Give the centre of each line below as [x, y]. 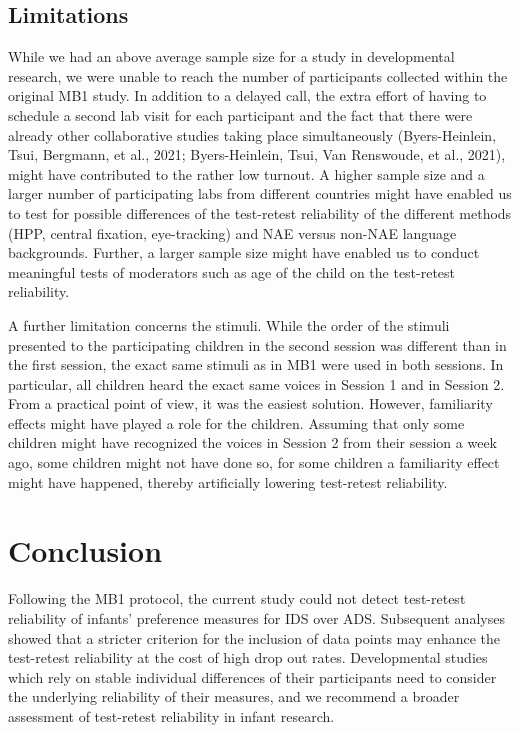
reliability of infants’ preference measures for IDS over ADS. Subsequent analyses [256, 617]
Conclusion [85, 550]
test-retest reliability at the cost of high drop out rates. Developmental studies [248, 657]
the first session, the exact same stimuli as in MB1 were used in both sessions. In [256, 364]
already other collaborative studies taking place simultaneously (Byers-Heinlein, [252, 134]
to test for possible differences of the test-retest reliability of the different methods [260, 212]
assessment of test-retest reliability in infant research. [171, 715]
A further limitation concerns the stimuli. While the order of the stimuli [229, 324]
